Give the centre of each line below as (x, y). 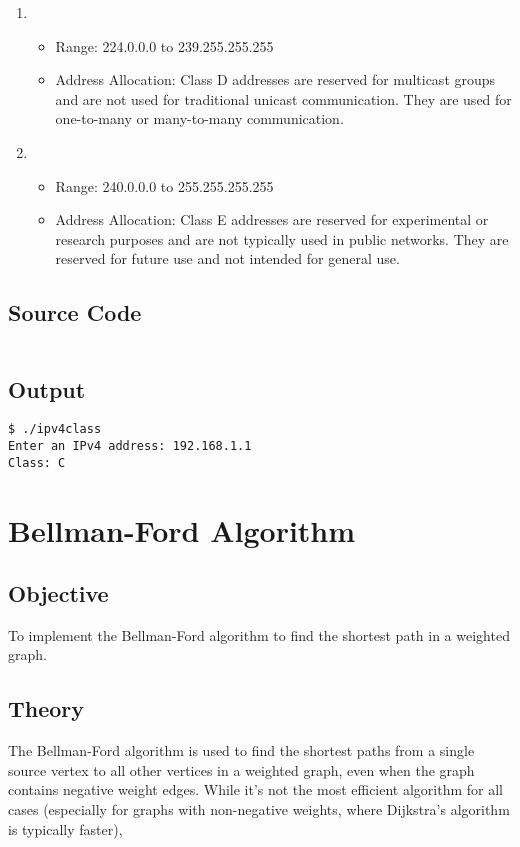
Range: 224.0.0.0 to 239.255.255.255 (164, 45)
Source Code (75, 312)
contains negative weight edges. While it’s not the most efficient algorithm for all (256, 789)
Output (47, 388)
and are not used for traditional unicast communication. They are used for (283, 98)
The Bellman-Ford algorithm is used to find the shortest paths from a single (241, 750)
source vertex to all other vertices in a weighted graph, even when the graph (241, 769)
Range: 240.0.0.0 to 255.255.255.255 (164, 185)
